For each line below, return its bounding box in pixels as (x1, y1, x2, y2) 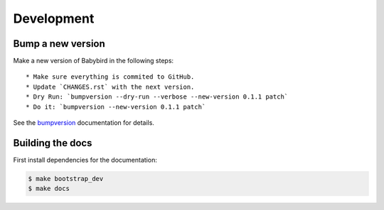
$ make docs (28, 184, 70, 193)
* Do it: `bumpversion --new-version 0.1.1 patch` (26, 103, 206, 111)
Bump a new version (13, 38, 106, 50)
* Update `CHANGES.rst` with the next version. (26, 82, 195, 91)
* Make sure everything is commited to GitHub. (26, 73, 195, 81)
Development (13, 11, 95, 26)
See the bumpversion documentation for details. (13, 118, 154, 127)
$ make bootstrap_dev (28, 175, 104, 182)
